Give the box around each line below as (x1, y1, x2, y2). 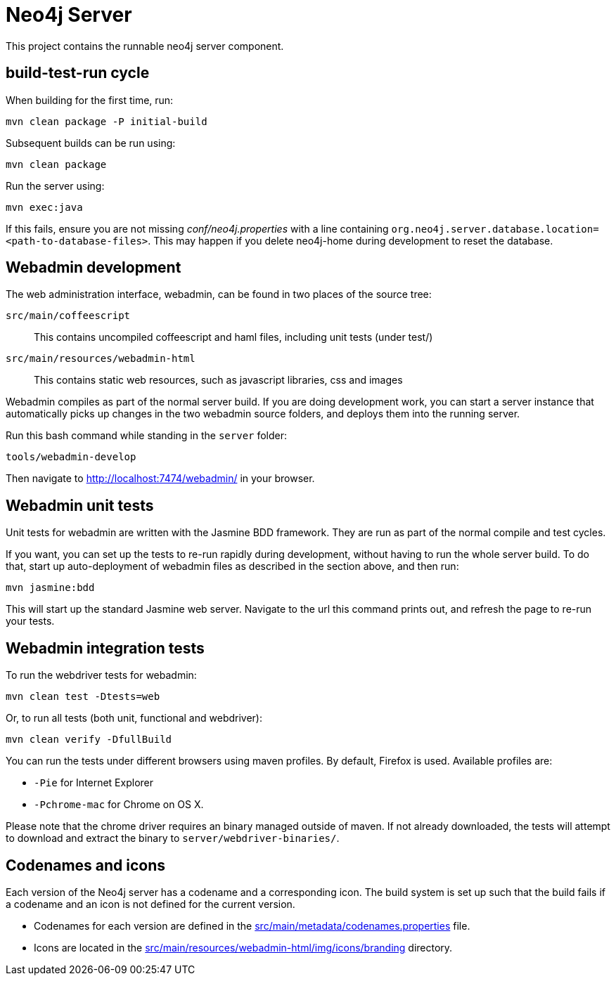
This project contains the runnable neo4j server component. (6, 39, 284, 52)
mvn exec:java (6, 201, 83, 213)
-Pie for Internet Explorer (34, 777, 153, 789)
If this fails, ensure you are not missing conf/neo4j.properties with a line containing (6, 222, 389, 235)
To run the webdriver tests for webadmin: (6, 669, 197, 682)
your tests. (6, 615, 55, 628)
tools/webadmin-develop (6, 451, 136, 463)
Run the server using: (6, 179, 105, 192)
